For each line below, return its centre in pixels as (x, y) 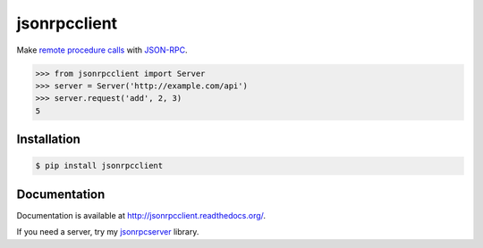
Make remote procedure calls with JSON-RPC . (102, 50)
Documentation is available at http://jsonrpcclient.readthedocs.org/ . (141, 215)
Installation (48, 140)
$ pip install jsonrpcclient (99, 166)
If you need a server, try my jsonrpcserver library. (108, 232)
